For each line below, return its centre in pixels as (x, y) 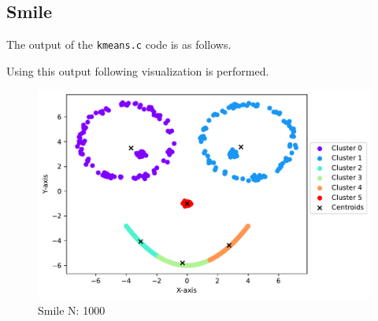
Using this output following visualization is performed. (138, 70)
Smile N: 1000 (72, 310)
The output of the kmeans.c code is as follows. (119, 44)
